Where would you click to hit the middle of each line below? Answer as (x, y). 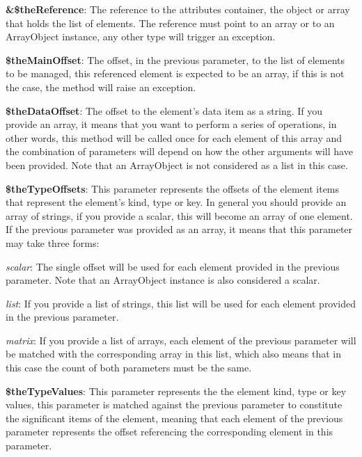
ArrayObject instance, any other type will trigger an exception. (141, 37)
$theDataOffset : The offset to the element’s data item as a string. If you (164, 110)
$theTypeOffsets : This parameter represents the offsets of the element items (173, 188)
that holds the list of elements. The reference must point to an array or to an (170, 23)
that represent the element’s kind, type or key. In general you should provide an (176, 202)
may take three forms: (53, 242)
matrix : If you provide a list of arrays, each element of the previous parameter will (181, 340)
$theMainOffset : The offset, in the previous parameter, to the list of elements (175, 59)
